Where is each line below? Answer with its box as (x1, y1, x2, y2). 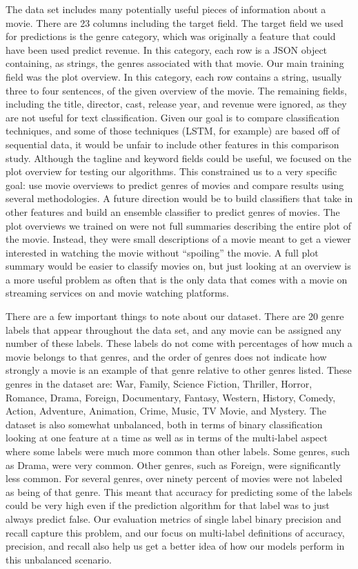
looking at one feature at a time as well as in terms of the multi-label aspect (6, 430, 328, 445)
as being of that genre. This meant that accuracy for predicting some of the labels (6, 484, 352, 499)
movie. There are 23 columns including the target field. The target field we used (6, 15, 344, 30)
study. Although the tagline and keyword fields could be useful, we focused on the (6, 150, 352, 165)
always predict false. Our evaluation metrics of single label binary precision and (6, 511, 341, 526)
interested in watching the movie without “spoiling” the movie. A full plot (6, 245, 319, 259)
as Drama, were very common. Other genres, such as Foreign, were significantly (6, 457, 341, 472)
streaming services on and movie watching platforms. (6, 286, 229, 300)
